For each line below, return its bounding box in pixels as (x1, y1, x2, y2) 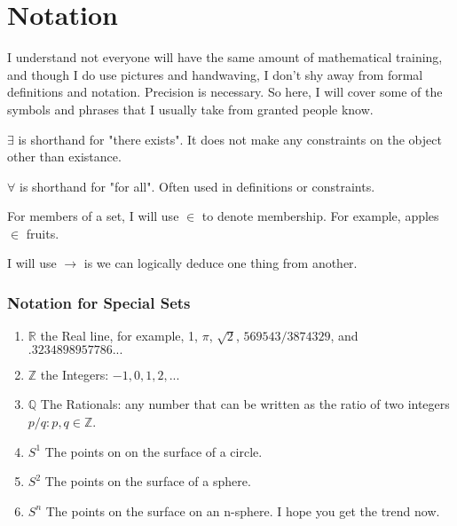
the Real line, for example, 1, (40, 326, 198, 345)
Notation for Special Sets (7, 291, 191, 313)
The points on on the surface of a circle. (44, 442, 263, 460)
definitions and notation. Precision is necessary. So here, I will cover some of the (7, 82, 443, 101)
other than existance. (7, 147, 122, 166)
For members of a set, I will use (7, 207, 179, 225)
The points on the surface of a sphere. (44, 472, 251, 491)
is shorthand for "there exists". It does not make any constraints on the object (18, 130, 442, 148)
